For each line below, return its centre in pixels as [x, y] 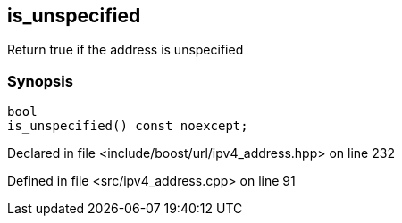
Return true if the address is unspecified [126, 50]
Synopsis [40, 81]
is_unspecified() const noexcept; [128, 126]
